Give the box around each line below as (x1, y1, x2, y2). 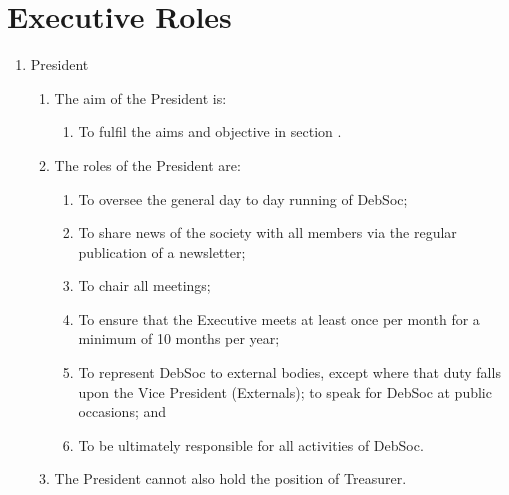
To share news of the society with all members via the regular (78, 222, 457, 243)
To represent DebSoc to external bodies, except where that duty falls (78, 362, 501, 383)
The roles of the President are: (54, 154, 241, 175)
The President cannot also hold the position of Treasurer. (54, 468, 407, 489)
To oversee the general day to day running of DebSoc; (78, 188, 408, 209)
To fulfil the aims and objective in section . (78, 121, 342, 142)
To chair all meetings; (78, 275, 211, 296)
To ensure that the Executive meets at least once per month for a (78, 308, 480, 329)
